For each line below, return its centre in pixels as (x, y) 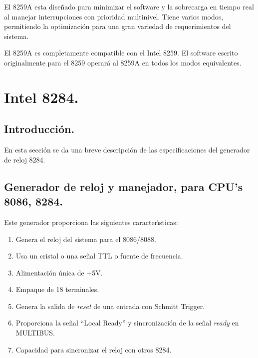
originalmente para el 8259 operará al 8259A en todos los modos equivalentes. (123, 62)
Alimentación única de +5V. (59, 272)
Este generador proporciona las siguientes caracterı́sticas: (91, 222)
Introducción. (39, 129)
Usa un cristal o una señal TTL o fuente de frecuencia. (99, 256)
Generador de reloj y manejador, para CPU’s (124, 186)
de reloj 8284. (25, 159)
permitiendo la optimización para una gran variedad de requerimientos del (118, 26)
